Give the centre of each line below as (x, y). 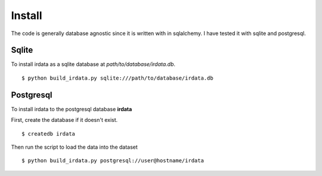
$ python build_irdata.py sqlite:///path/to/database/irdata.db (118, 78)
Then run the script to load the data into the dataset (75, 147)
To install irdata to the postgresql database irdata (72, 109)
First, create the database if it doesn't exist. (64, 120)
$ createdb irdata (49, 133)
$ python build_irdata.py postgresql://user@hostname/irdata (113, 161)
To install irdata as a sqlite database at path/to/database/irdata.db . (93, 64)
